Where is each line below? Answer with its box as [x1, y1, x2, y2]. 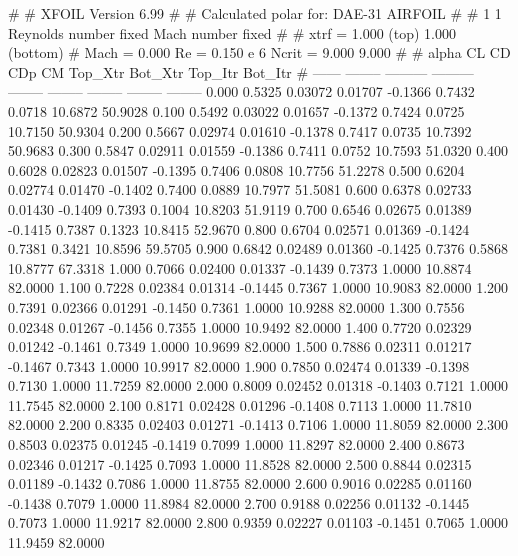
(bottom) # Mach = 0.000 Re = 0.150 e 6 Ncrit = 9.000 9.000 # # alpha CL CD [8, 42, 511, 63]
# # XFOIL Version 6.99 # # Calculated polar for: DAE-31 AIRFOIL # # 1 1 [8, 3, 502, 23]
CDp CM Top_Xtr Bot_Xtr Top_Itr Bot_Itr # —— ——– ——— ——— [8, 61, 474, 82]
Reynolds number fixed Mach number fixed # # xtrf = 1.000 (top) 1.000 [8, 22, 457, 43]
